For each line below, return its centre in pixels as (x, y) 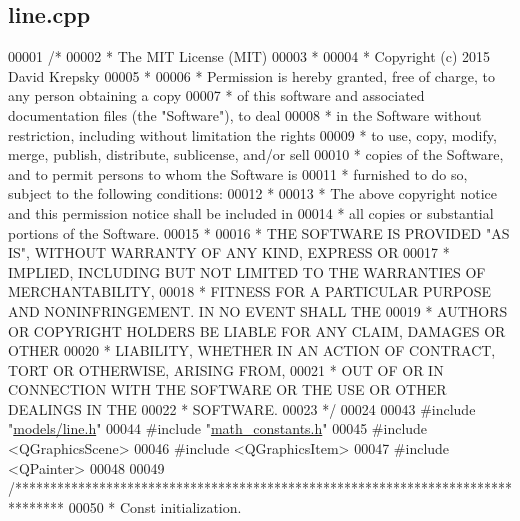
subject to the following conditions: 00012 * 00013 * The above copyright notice (253, 193)
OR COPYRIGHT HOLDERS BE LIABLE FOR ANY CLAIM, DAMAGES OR (257, 330)
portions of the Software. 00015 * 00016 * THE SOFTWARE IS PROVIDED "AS (259, 232)
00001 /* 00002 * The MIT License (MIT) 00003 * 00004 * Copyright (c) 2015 (249, 56)
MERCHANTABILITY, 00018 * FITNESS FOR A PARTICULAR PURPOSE (250, 291)
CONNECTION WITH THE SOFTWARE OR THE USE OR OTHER (227, 389)
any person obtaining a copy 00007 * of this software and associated (216, 95)
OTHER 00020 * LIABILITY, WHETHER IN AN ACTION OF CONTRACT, (252, 350)
